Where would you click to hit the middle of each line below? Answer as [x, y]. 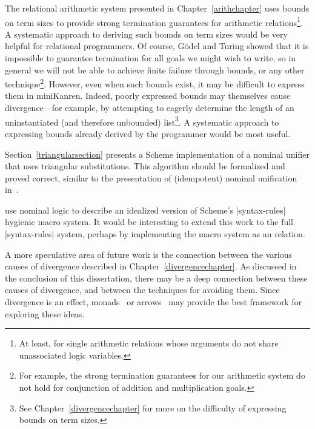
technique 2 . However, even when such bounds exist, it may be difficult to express [155, 83]
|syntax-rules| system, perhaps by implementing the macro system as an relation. [155, 234]
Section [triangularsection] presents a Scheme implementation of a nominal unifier [157, 154]
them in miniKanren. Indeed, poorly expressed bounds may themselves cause [148, 96]
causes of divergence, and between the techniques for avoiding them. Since [142, 290]
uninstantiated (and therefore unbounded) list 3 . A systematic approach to [142, 121]
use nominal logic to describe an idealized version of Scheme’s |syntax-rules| [145, 210]
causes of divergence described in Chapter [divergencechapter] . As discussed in [151, 266]
